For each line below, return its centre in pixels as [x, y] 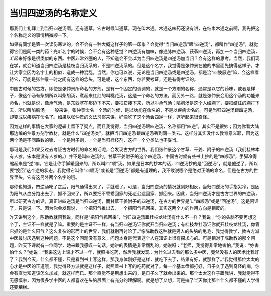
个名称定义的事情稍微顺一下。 [40, 35]
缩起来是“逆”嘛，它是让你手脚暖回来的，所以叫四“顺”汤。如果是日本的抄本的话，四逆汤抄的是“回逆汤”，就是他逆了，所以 [134, 163]
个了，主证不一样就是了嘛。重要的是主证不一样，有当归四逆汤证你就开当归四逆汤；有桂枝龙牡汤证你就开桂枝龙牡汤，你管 [134, 224]
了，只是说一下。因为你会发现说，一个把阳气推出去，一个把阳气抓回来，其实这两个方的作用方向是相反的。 [119, 208]
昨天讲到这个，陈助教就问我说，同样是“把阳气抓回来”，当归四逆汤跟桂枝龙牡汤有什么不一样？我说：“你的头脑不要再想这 [133, 217]
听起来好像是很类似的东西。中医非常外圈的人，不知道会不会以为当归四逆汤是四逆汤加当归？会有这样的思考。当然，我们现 [134, 58]
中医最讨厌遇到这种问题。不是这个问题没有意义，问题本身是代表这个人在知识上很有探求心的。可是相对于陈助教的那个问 [132, 238]
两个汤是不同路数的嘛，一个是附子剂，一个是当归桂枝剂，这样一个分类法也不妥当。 [95, 140]
